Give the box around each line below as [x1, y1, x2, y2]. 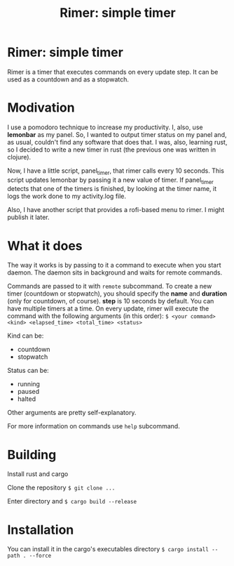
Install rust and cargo [7, 470, 69, 478]
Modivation [7, 100, 75, 116]
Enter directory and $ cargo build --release [7, 497, 137, 506]
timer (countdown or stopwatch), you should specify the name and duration [7, 289, 228, 298]
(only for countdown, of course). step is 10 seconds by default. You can [7, 297, 214, 305]
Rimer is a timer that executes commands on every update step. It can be [7, 67, 219, 76]
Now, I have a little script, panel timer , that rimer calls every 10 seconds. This [7, 166, 224, 176]
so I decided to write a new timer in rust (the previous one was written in [7, 145, 216, 154]
